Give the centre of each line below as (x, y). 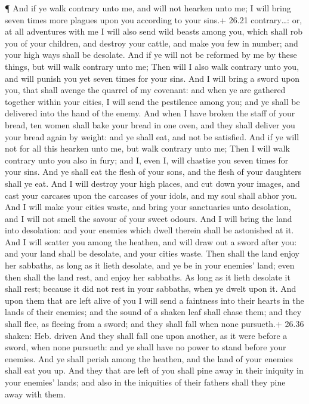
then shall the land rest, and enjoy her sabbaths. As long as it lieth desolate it (148, 277)
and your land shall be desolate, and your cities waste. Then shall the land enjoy (152, 253)
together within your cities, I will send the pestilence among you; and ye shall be (152, 101)
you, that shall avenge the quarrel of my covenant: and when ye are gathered (145, 90)
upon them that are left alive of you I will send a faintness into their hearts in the (154, 300)
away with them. (35, 394)
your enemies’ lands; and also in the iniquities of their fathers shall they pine (145, 382)
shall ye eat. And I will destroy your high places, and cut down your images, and (152, 183)
